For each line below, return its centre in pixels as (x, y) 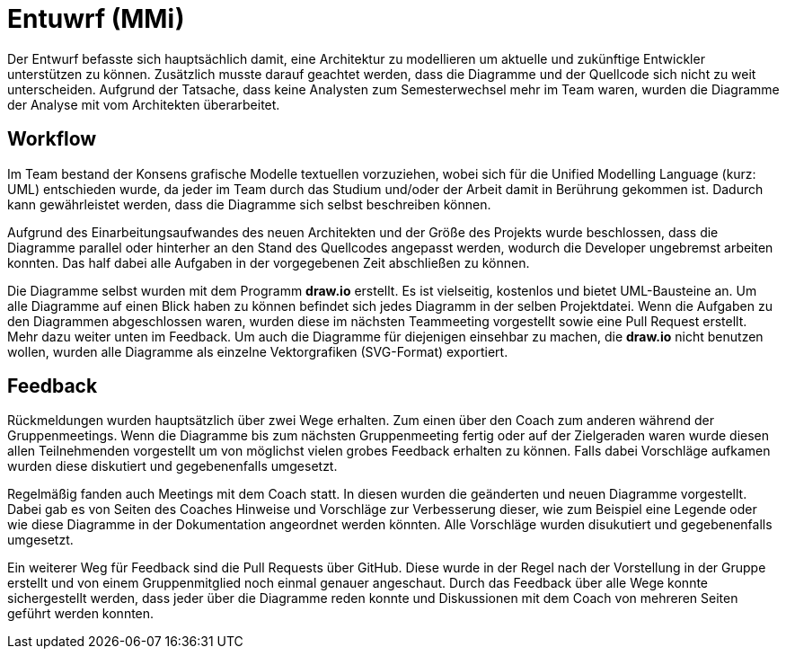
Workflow (52, 139)
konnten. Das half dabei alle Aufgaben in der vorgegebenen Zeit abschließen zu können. (269, 262)
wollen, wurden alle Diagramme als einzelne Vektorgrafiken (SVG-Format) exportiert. (258, 351)
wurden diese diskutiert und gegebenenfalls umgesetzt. (172, 466)
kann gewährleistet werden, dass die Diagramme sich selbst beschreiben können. (249, 204)
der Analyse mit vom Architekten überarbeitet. (144, 104)
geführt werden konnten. (81, 614)
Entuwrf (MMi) (96, 19)
